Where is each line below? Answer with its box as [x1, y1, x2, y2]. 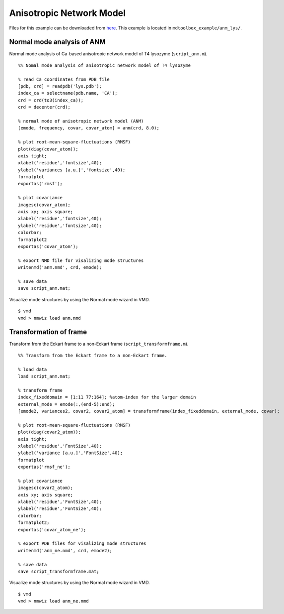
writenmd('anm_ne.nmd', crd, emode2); [18, 548, 113, 553]
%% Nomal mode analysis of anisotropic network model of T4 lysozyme [18, 62, 191, 68]
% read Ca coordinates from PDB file [18, 76, 110, 82]
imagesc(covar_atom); [18, 202, 71, 208]
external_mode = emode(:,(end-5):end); [18, 401, 115, 407]
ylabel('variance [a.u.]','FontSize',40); [18, 450, 123, 456]
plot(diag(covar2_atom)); [18, 429, 81, 435]
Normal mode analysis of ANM [9, 38, 106, 46]
